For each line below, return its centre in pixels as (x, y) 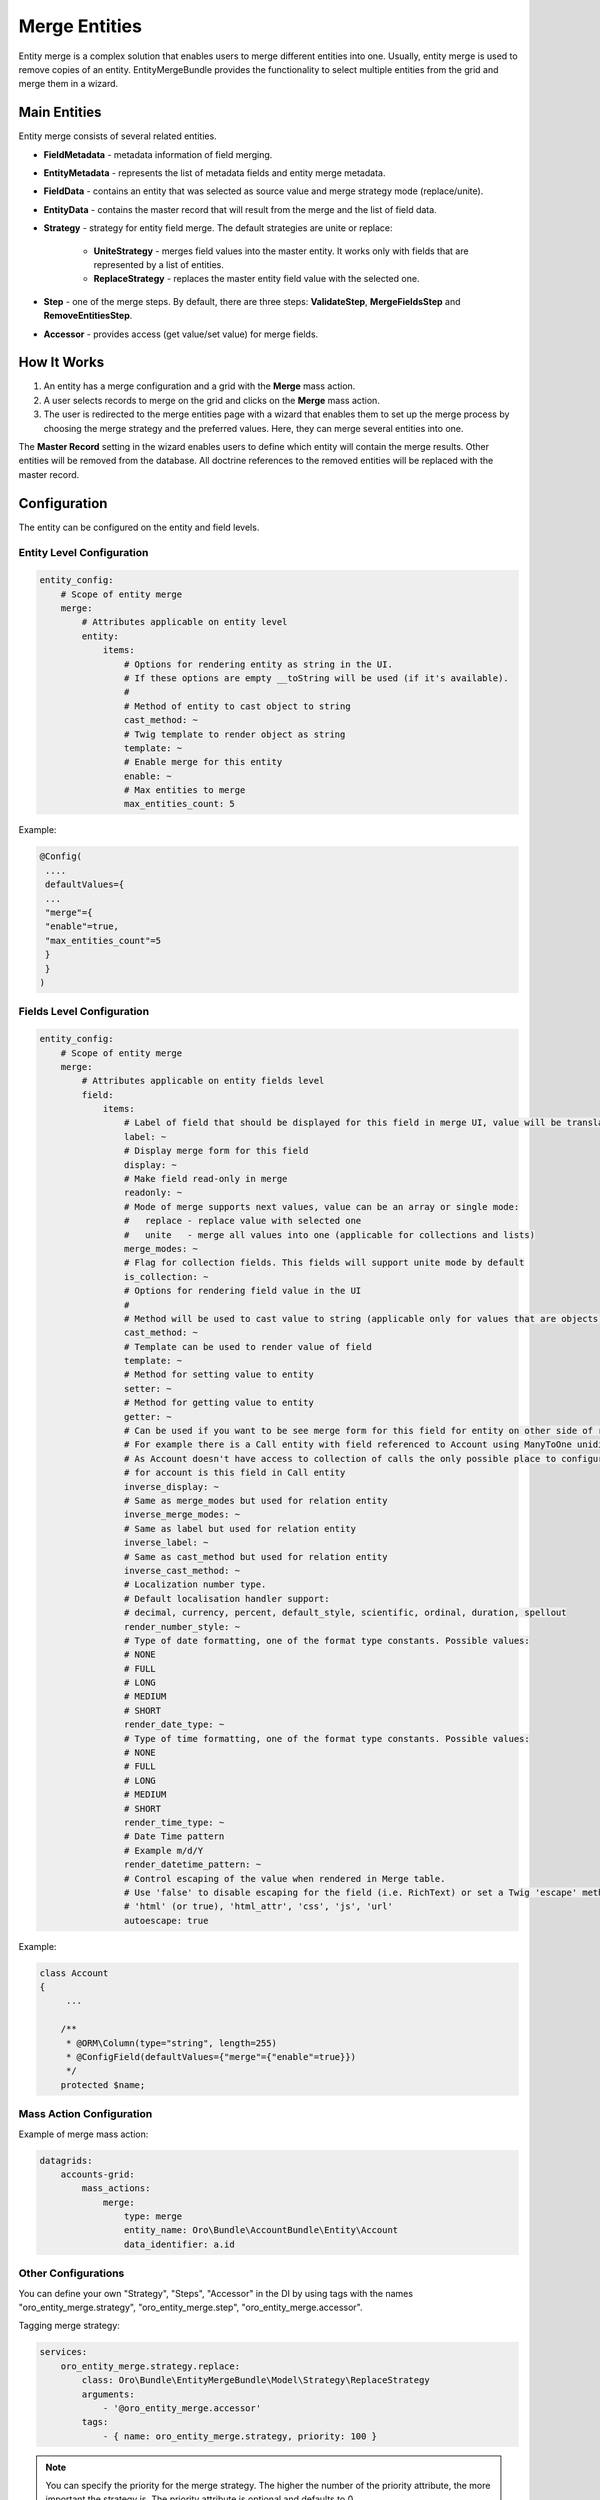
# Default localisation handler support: (226, 1598)
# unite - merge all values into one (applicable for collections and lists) (329, 1234)
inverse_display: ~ (171, 1486)
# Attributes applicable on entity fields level (203, 1081)
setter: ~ (147, 1388)
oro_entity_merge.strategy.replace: (150, 2366)
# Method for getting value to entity (218, 1403)
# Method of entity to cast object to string (237, 706)
